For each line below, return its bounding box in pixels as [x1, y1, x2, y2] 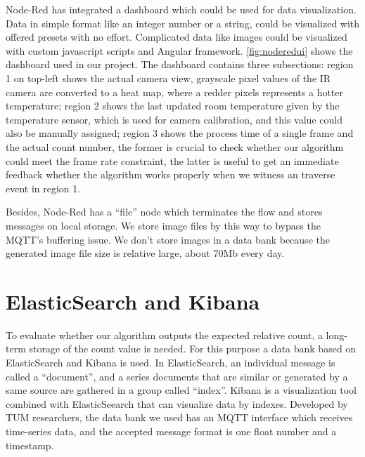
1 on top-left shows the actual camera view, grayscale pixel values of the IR [6, 70, 331, 85]
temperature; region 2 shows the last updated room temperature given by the [6, 98, 340, 113]
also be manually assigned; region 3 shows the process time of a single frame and [6, 126, 354, 140]
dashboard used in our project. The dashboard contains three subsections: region [6, 57, 354, 72]
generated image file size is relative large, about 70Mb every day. [6, 246, 285, 260]
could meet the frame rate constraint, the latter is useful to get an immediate [6, 153, 339, 168]
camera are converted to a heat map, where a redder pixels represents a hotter [6, 84, 344, 99]
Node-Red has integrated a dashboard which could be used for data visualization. [6, 2, 357, 16]
